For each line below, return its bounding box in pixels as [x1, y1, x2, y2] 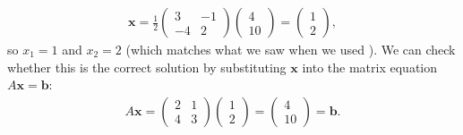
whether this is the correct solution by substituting [7, 57, 287, 76]
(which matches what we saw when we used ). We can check [125, 40, 456, 59]
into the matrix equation [302, 57, 438, 76]
